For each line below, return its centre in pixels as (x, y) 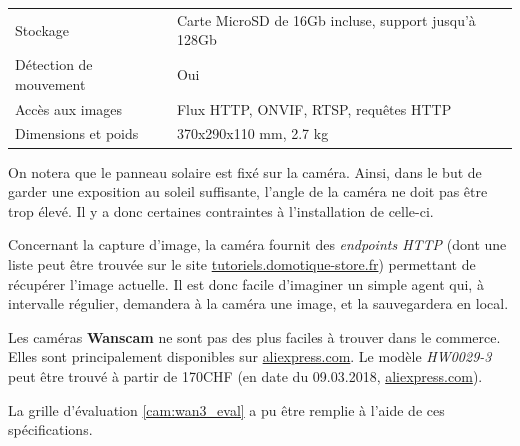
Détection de (54, 64)
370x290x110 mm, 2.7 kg (252, 133)
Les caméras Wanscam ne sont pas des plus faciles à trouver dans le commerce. (254, 336)
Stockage (42, 29)
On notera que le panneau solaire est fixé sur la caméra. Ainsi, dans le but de (245, 171)
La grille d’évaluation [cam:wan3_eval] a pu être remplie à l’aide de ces (226, 409)
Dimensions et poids (77, 133)
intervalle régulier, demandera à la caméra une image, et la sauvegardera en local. (258, 303)
